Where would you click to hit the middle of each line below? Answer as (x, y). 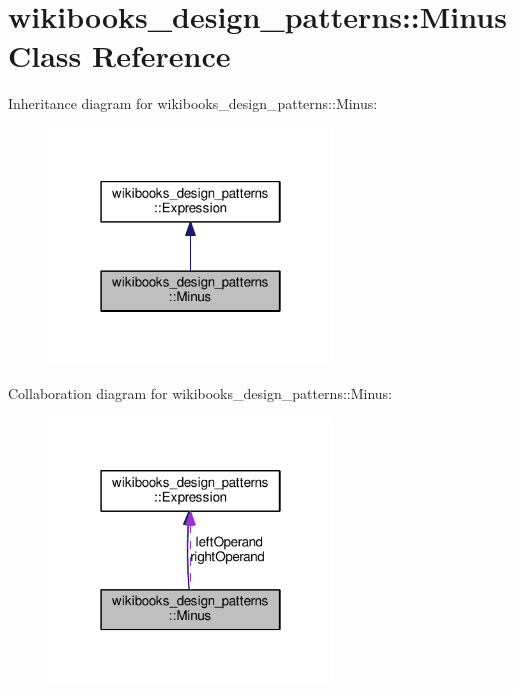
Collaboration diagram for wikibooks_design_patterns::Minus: (200, 392)
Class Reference (119, 55)
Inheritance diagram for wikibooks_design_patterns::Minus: (193, 103)
